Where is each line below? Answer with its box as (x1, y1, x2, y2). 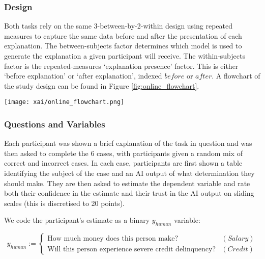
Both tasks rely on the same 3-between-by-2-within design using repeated (4, 20, 233, 31)
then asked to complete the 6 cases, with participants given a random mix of (4, 147, 243, 158)
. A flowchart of (212, 70, 260, 81)
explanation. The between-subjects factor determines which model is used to (4, 40, 242, 51)
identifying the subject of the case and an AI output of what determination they (4, 168, 255, 178)
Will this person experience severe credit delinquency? (47, 245, 216, 253)
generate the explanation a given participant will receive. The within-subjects (4, 50, 245, 61)
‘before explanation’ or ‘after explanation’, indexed (4, 70, 162, 81)
